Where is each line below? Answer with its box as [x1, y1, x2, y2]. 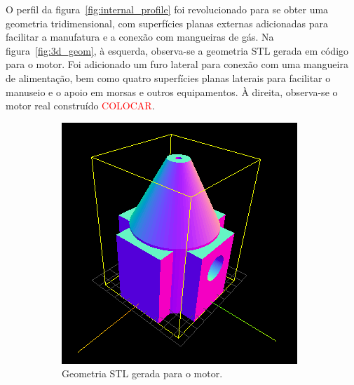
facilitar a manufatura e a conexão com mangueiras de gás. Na [6, 29, 274, 44]
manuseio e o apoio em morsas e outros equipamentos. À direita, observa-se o [6, 84, 338, 99]
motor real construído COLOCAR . [6, 98, 155, 113]
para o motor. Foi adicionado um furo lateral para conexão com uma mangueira [6, 57, 348, 72]
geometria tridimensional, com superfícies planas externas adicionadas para [6, 15, 328, 30]
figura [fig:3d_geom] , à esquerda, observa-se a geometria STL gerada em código [6, 43, 349, 58]
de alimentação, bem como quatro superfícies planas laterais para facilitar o [6, 70, 331, 85]
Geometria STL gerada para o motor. [62, 366, 223, 381]
